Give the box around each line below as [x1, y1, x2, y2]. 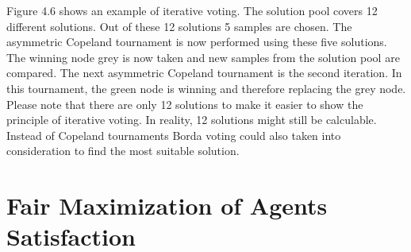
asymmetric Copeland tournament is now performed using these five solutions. [6, 33, 387, 50]
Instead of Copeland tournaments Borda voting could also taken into [6, 126, 341, 143]
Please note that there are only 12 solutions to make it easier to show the [6, 95, 363, 112]
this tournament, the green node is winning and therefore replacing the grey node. [6, 79, 406, 96]
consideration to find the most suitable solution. [6, 142, 240, 159]
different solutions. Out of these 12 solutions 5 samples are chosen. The [6, 17, 352, 34]
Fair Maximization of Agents [6, 189, 328, 222]
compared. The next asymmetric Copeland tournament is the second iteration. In [6, 64, 402, 81]
